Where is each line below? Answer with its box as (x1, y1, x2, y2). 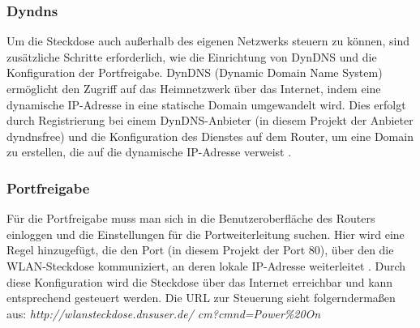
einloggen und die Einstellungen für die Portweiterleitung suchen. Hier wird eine (6, 225, 405, 242)
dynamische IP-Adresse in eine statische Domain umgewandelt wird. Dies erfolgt (6, 96, 406, 113)
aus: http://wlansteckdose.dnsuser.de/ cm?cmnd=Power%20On (6, 305, 321, 322)
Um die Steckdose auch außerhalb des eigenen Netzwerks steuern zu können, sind (6, 32, 410, 49)
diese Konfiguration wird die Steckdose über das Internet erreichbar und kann (6, 273, 393, 290)
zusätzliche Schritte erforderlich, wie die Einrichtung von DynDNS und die (6, 48, 377, 65)
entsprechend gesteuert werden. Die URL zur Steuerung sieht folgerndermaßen (6, 289, 396, 306)
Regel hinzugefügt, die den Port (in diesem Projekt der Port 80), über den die (6, 241, 394, 258)
